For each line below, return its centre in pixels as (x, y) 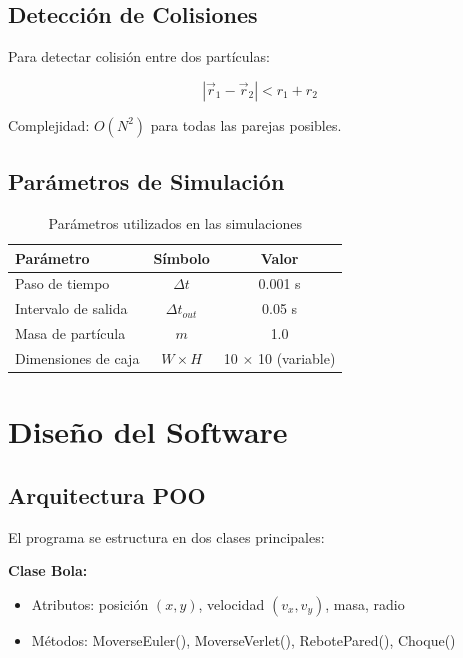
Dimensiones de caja (77, 357)
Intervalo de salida (71, 308)
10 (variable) (296, 357)
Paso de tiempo (62, 283)
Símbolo (181, 257)
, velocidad (231, 603)
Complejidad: (49, 124)
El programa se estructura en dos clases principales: (166, 536)
